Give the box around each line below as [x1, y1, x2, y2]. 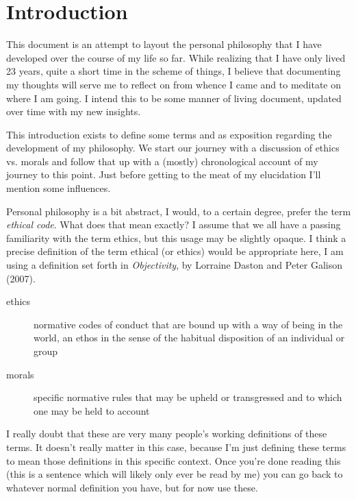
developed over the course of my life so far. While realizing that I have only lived [6, 50, 346, 64]
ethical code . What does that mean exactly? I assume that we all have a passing [6, 217, 341, 232]
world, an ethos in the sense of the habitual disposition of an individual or [34, 330, 345, 345]
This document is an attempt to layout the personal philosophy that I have [6, 37, 322, 51]
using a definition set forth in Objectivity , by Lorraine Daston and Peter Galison [6, 258, 343, 272]
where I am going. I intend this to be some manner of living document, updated [6, 90, 342, 105]
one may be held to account [34, 403, 150, 417]
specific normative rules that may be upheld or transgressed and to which [34, 390, 342, 404]
